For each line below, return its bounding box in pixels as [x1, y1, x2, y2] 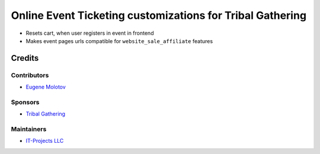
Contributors [11, 71, 49, 79]
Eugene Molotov [25, 83, 66, 91]
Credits [11, 53, 39, 63]
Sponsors [11, 98, 40, 106]
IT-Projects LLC [25, 137, 64, 145]
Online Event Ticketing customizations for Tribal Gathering [11, 9, 307, 22]
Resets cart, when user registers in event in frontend [25, 30, 154, 37]
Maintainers [11, 125, 47, 133]
